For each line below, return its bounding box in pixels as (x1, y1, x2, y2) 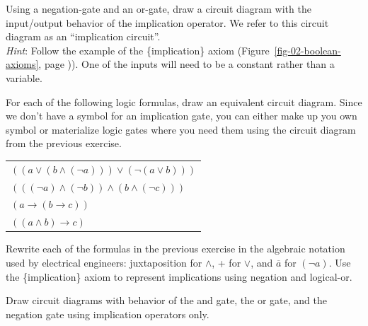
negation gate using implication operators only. (6, 306, 209, 321)
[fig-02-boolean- (274, 42, 341, 57)
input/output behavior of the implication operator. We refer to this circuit (6, 15, 329, 30)
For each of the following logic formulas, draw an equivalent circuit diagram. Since (6, 94, 362, 109)
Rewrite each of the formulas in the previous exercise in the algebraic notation (6, 241, 345, 256)
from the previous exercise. (6, 136, 122, 151)
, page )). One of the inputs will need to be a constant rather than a (38, 57, 335, 71)
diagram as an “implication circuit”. (6, 29, 161, 44)
